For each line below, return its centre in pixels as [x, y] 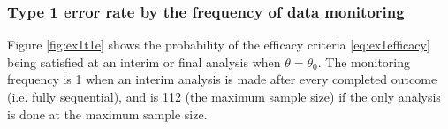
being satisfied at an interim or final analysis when [144, 61]
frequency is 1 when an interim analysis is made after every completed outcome [222, 79]
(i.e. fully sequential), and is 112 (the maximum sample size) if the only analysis [224, 96]
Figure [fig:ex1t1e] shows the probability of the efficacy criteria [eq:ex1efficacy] [219, 45]
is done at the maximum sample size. [107, 114]
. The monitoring [364, 61]
